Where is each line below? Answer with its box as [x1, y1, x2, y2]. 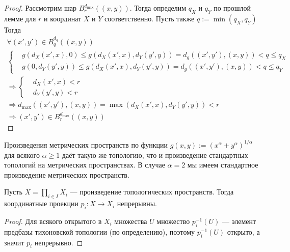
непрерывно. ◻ [34, 237, 83, 247]
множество [156, 215, 190, 226]
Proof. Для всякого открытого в [4, 215, 102, 226]
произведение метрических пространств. [4, 169, 129, 180]
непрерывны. [117, 198, 157, 209]
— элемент [222, 215, 256, 226]
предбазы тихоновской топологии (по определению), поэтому [4, 226, 195, 237]
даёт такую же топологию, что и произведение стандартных [62, 149, 248, 160]
